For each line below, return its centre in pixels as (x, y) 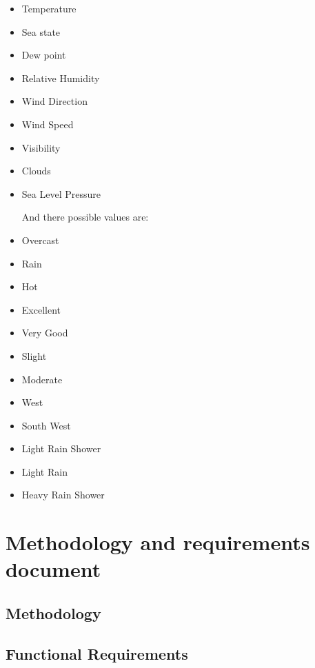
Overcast (40, 240)
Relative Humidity (61, 78)
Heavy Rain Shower (63, 495)
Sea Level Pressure (61, 193)
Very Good (45, 333)
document (53, 569)
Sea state (41, 31)
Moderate (42, 379)
